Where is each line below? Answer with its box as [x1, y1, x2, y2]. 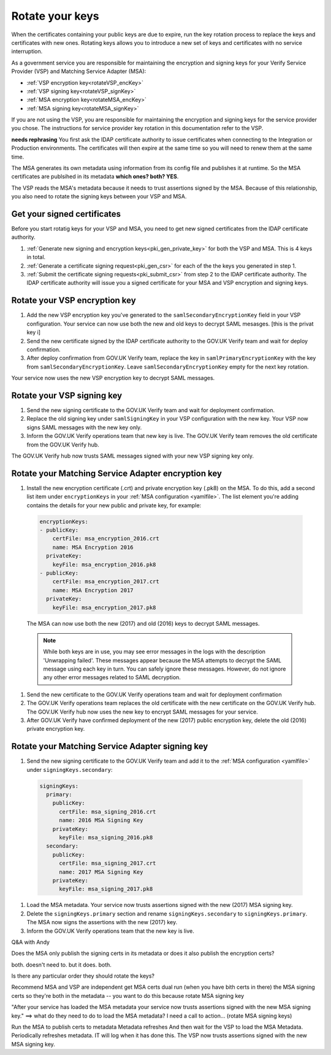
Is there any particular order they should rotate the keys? [11, 972, 155, 979]
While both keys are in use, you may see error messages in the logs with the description [43, 648, 266, 655]
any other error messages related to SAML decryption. [43, 674, 181, 681]
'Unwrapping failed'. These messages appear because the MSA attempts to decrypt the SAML [43, 656, 282, 664]
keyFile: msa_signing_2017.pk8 [59, 886, 153, 893]
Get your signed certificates [11, 209, 121, 219]
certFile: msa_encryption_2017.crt [52, 578, 159, 585]
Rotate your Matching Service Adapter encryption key [11, 468, 222, 478]
